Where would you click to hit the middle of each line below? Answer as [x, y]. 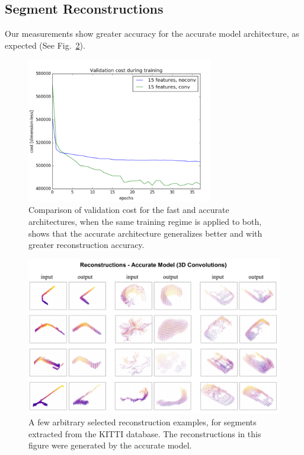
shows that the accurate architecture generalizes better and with [145, 233]
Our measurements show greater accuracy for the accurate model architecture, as [152, 34]
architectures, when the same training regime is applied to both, [145, 222]
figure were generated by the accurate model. [110, 445]
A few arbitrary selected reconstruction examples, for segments [143, 422]
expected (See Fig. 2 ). [45, 45]
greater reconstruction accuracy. [87, 245]
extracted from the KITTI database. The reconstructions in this [145, 433]
